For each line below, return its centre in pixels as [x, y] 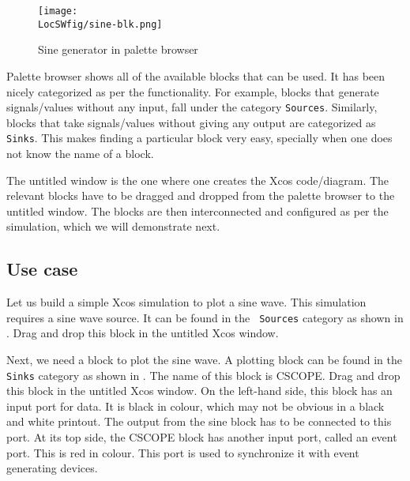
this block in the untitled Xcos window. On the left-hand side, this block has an [199, 391]
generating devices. [52, 468]
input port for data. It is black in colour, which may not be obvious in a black [196, 406]
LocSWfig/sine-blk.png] [100, 24]
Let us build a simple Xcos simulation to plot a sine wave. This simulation [186, 302]
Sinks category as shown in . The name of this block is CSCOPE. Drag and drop [203, 375]
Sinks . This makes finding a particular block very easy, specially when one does [199, 138]
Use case [42, 269]
